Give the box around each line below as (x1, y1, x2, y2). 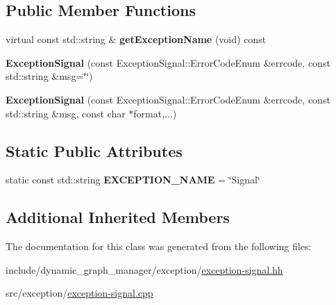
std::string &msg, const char (6, 106, 126, 120)
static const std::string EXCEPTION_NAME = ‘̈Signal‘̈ (6, 172, 260, 187)
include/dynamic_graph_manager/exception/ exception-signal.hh (6, 262, 283, 277)
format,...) (133, 106, 177, 120)
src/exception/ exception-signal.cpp (6, 286, 153, 300)
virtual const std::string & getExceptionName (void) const (6, 32, 267, 47)
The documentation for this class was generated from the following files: (6, 239, 312, 254)
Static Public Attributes (6, 140, 183, 161)
